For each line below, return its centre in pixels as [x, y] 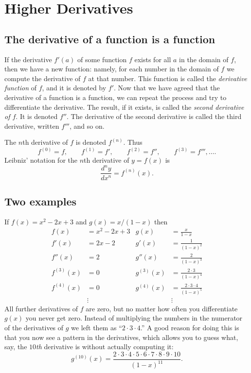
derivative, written [32, 126]
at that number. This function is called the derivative [168, 78]
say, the [16, 347]
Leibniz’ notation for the [41, 160]
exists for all [153, 59]
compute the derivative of [43, 78]
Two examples [41, 201]
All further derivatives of [41, 308]
